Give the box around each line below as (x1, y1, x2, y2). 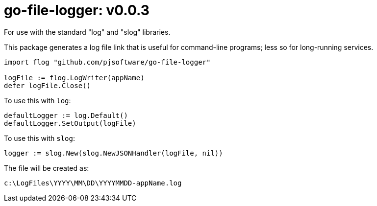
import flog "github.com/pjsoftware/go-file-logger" (4, 58, 211, 66)
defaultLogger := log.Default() (4, 111, 128, 119)
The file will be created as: (4, 163, 89, 172)
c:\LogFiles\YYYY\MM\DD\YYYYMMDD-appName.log (4, 179, 182, 187)
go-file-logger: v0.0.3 (4, 2, 150, 19)
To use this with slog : (4, 134, 75, 142)
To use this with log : (4, 96, 71, 105)
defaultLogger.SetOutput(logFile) (4, 119, 136, 127)
